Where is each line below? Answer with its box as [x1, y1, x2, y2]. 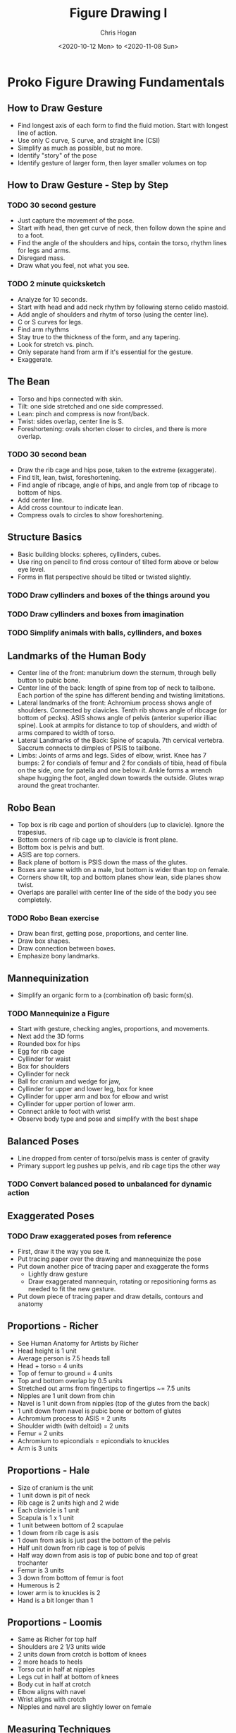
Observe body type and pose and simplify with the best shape [17, 1115, 199, 1123]
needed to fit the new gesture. [27, 1284, 116, 1293]
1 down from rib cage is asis [17, 1528, 99, 1537]
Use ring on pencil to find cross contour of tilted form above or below [17, 557, 219, 566]
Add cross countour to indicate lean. [17, 503, 123, 512]
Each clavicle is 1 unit [17, 1505, 80, 1514]
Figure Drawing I [69, 5, 168, 21]
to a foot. [17, 231, 44, 240]
